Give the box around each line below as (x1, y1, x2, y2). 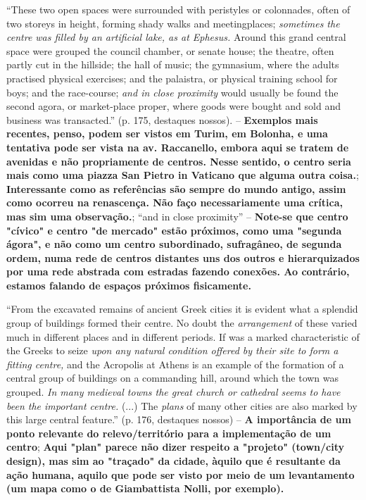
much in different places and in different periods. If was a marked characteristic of (6, 329, 360, 344)
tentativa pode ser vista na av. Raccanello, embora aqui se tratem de (6, 139, 349, 154)
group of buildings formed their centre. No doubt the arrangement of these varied (6, 315, 358, 330)
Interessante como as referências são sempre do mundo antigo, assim (6, 181, 346, 196)
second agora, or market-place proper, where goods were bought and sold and (6, 99, 341, 113)
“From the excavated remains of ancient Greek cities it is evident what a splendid (6, 301, 358, 316)
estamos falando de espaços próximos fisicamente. (6, 277, 251, 292)
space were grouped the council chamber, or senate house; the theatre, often (6, 43, 334, 58)
